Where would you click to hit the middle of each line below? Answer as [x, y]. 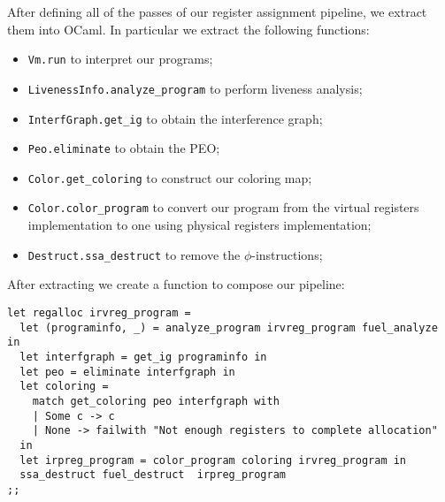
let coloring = [64, 387]
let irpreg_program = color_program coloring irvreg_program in [213, 460]
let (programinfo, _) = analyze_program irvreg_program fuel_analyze [229, 327]
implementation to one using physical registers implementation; [199, 225]
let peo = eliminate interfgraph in [127, 372]
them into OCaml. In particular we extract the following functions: [188, 29]
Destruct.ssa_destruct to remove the [134, 254]
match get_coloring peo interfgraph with [156, 401]
